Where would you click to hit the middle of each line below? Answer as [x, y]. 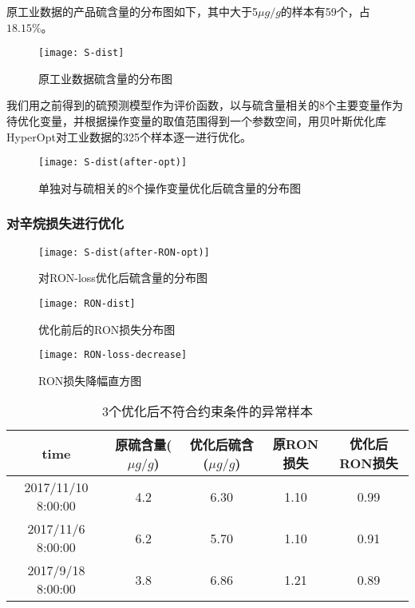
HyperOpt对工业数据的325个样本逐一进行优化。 [129, 136]
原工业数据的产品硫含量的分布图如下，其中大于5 [132, 11]
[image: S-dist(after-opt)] [113, 163]
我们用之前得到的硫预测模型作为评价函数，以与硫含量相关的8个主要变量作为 [205, 105]
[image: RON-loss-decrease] [113, 355]
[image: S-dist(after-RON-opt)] [124, 252]
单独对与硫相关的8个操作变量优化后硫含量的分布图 [170, 187]
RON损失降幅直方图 [90, 380]
